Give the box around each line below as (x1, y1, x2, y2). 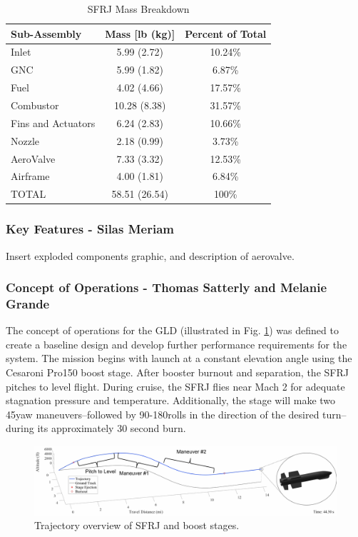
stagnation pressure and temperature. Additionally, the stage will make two (6, 393, 336, 408)
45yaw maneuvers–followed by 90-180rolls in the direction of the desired (6, 406, 319, 421)
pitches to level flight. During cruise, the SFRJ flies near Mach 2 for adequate (6, 378, 345, 393)
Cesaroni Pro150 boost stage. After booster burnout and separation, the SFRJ (6, 365, 349, 380)
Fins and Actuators (11, 115, 96, 130)
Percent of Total (185, 26, 267, 41)
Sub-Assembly (11, 26, 82, 41)
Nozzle (11, 133, 40, 148)
